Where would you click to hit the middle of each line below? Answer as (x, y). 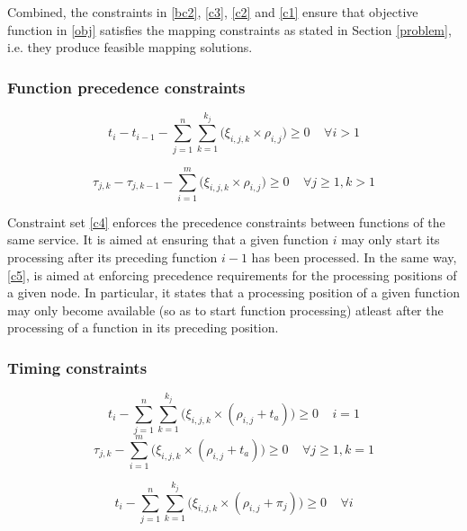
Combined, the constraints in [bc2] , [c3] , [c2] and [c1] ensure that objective (213, 12)
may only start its (391, 239)
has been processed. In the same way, (354, 257)
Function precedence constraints (126, 87)
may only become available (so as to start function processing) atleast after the (225, 310)
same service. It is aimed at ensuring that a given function (168, 239)
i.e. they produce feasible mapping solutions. (130, 47)
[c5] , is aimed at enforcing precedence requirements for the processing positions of (232, 274)
